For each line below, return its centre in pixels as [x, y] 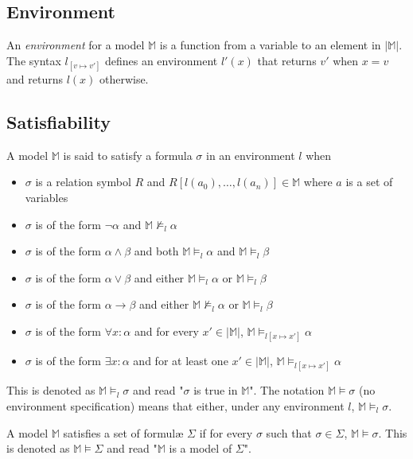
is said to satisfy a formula [128, 155]
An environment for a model [76, 45]
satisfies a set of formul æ [123, 432]
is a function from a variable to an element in [270, 45]
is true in [216, 390]
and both [156, 251]
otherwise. [124, 78]
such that [289, 432]
